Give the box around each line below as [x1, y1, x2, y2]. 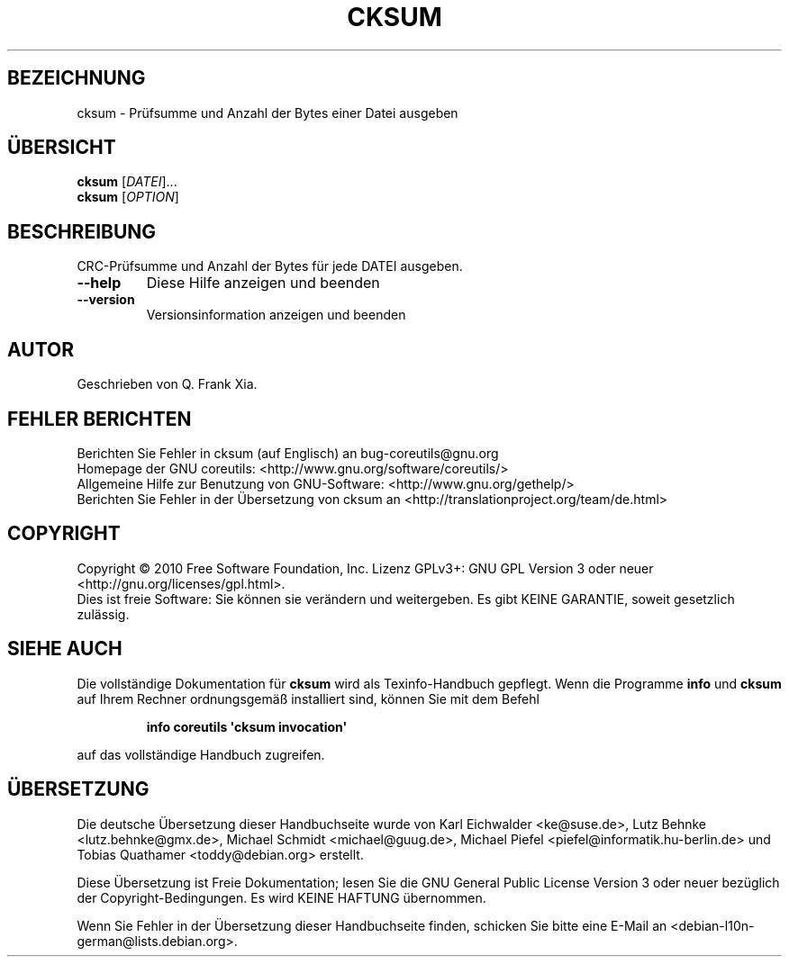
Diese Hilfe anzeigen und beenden [146, 274, 380, 293]
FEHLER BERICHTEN [7, 407, 192, 430]
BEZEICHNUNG [7, 67, 146, 90]
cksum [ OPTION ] [77, 189, 179, 205]
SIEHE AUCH [7, 637, 122, 661]
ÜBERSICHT [7, 136, 116, 159]
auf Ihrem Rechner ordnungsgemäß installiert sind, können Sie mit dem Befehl [77, 690, 540, 707]
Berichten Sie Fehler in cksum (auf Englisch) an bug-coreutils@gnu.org [77, 445, 499, 461]
